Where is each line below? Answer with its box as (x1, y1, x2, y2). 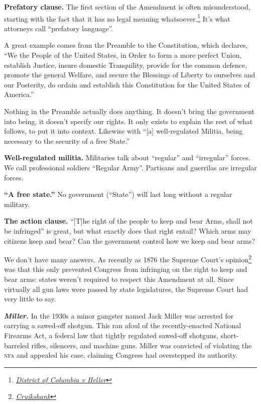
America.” (4, 89, 34, 99)
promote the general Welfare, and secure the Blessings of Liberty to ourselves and (4, 69, 255, 80)
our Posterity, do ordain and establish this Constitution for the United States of (4, 79, 250, 89)
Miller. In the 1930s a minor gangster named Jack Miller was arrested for (4, 310, 234, 321)
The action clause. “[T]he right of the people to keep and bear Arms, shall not (4, 216, 253, 226)
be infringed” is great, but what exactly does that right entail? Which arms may (4, 225, 251, 236)
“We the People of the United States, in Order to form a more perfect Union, (4, 50, 242, 60)
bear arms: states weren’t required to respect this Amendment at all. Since (4, 273, 234, 284)
